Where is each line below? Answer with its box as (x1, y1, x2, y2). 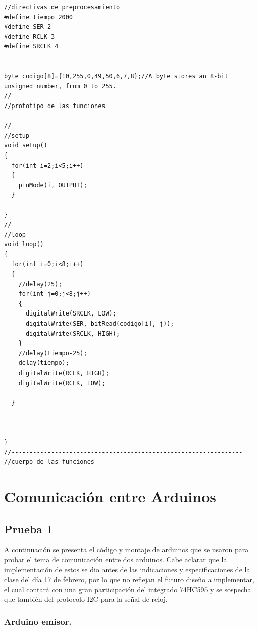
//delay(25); (18, 280, 62, 288)
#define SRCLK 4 (4, 43, 59, 50)
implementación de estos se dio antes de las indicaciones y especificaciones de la (4, 564, 250, 574)
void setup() (4, 142, 47, 149)
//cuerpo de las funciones (4, 458, 94, 466)
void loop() (4, 241, 44, 248)
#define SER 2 (4, 23, 51, 31)
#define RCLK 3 (4, 33, 55, 40)
